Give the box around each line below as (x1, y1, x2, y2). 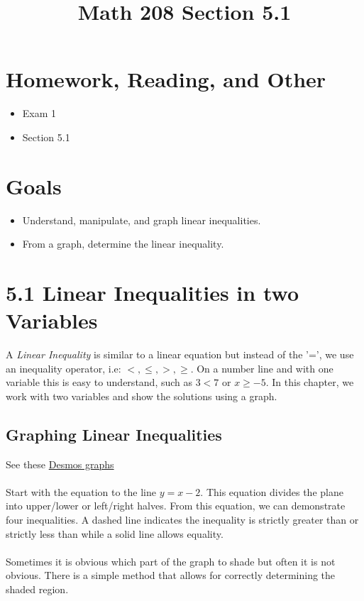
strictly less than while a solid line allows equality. (6, 526, 224, 541)
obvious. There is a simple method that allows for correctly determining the (6, 568, 336, 583)
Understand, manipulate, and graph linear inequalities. (22, 212, 261, 227)
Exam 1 (22, 106, 57, 121)
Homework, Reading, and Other (6, 65, 326, 94)
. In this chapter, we (265, 375, 354, 390)
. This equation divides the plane (200, 484, 343, 499)
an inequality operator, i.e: (6, 360, 121, 375)
